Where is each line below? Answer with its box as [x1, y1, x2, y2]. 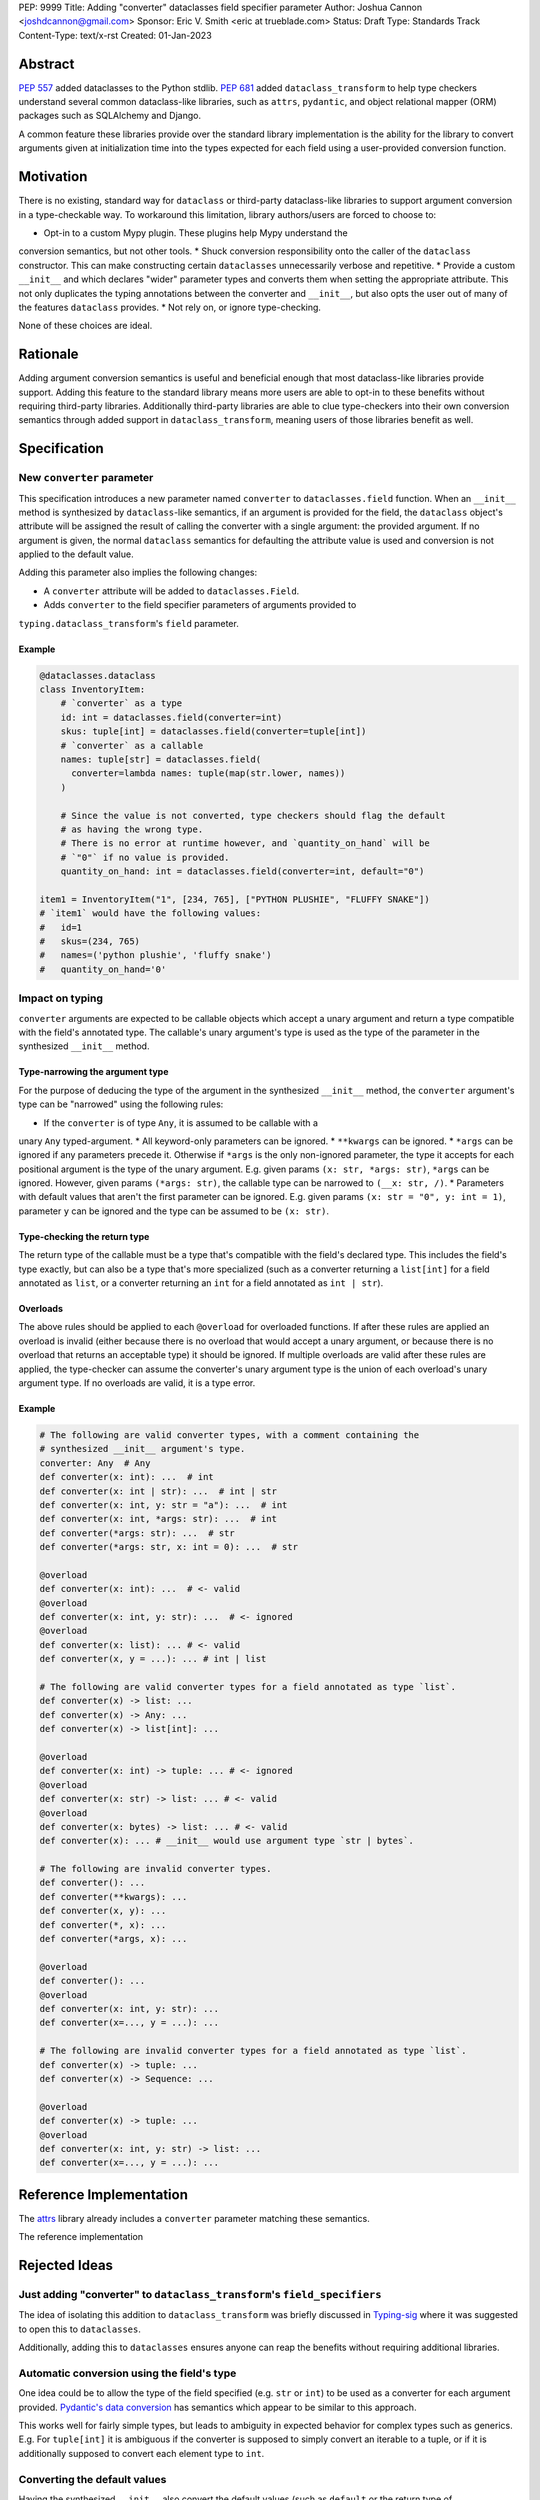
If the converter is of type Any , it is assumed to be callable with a [43, 1116, 319, 1129]
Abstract [18, 55, 75, 72]
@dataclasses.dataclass [39, 670, 157, 681]
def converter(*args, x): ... [39, 1933, 188, 1945]
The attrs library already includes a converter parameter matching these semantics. [18, 2212, 370, 2224]
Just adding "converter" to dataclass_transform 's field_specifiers [18, 2287, 382, 2301]
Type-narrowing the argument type [18, 1066, 169, 1078]
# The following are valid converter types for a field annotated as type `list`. [39, 1681, 457, 1692]
